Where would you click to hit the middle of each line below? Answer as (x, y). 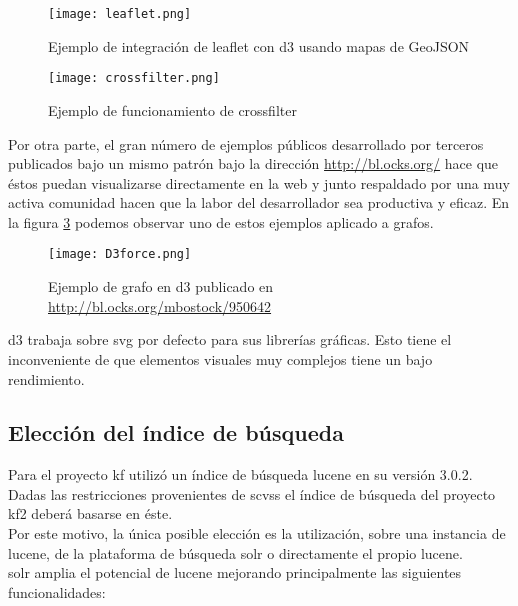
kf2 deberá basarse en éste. (90, 513)
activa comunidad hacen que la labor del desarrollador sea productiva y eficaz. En (259, 202)
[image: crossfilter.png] (134, 78)
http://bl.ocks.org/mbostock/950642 (160, 305)
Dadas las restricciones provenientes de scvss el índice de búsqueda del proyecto (252, 493)
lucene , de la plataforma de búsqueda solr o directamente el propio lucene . (235, 552)
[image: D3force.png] (120, 254)
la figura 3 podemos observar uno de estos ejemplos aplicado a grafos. (221, 221)
